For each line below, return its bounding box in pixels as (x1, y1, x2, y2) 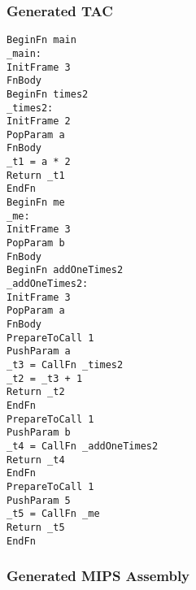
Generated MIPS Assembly (7, 566, 190, 586)
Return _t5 (7, 521, 65, 533)
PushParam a (7, 345, 71, 358)
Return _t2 (7, 386, 65, 398)
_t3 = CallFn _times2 (7, 358, 124, 371)
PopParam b (7, 237, 65, 249)
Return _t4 (7, 453, 65, 466)
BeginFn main (7, 34, 76, 46)
